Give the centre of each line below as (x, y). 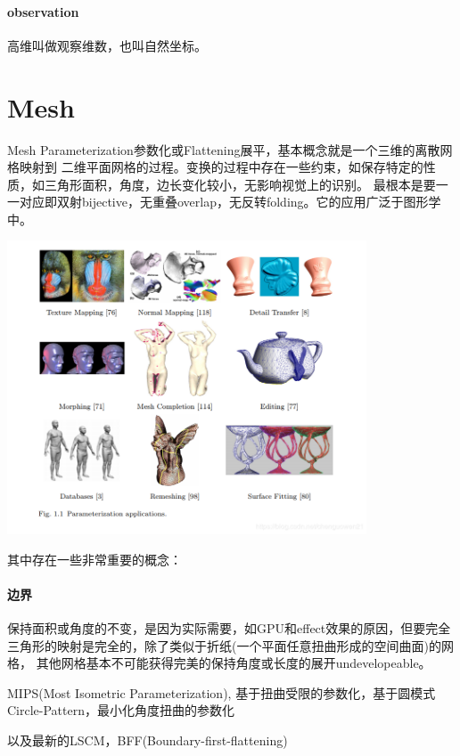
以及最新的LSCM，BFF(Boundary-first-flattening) (148, 740)
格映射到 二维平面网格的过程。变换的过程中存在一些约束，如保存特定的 (215, 167)
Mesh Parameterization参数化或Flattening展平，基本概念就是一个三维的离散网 (230, 149)
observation (43, 11)
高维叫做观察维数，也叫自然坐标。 (107, 45)
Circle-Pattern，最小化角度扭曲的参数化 (121, 710)
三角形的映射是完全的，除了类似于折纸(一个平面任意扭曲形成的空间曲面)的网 (230, 645)
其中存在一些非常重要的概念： (94, 559)
